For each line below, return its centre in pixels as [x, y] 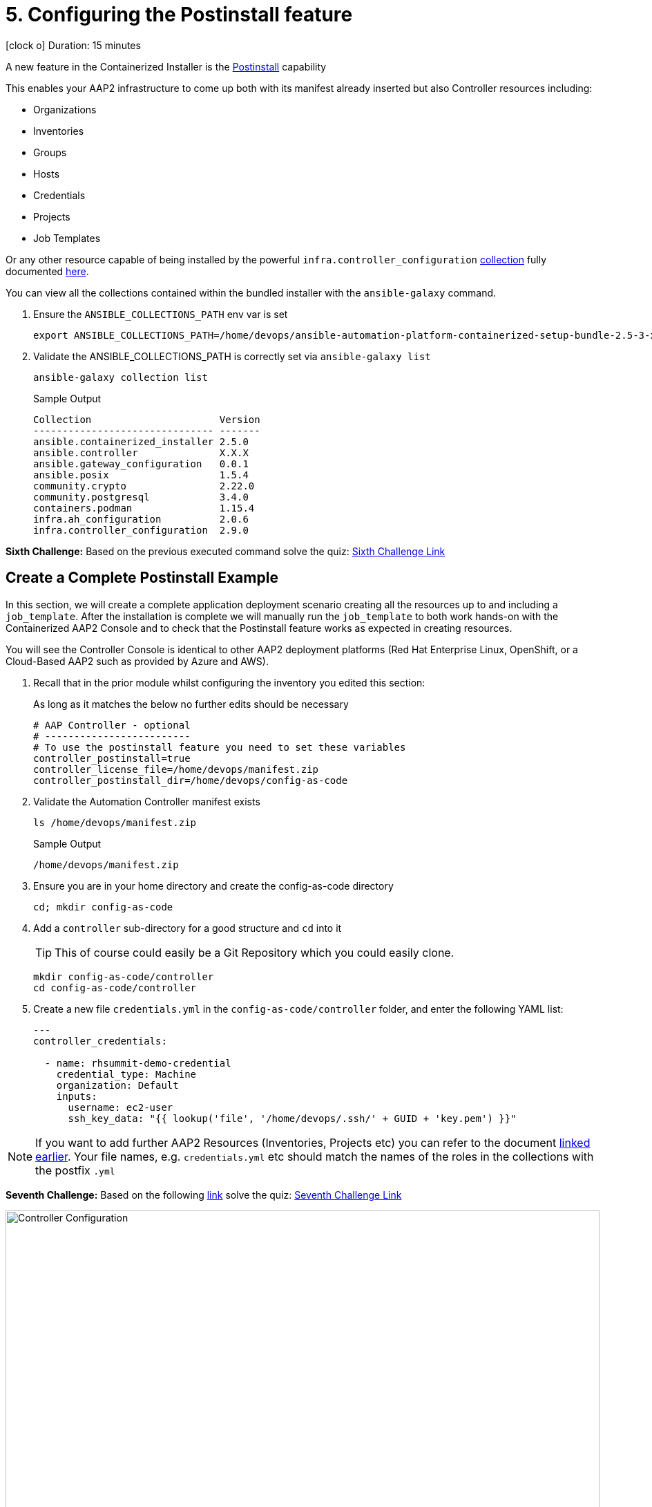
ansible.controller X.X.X [141, 452]
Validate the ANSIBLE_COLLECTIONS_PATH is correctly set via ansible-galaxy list [232, 356]
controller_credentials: [100, 1041]
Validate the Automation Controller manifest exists [147, 801]
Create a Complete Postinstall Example [142, 578]
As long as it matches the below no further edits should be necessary [191, 704]
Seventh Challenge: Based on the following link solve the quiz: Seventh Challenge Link [204, 1195]
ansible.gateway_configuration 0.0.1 [141, 464]
